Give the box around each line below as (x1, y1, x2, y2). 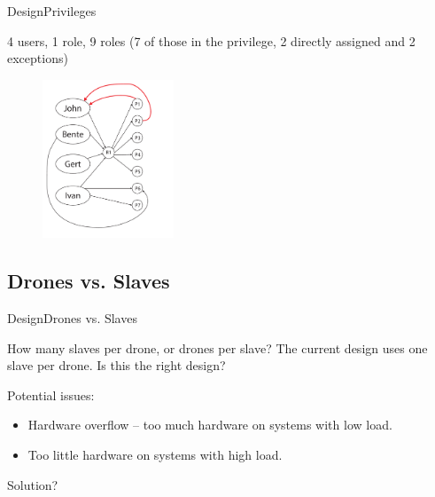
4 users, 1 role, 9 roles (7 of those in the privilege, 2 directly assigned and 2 (7, 31, 416, 50)
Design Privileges (7, 2, 97, 20)
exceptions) (7, 49, 68, 67)
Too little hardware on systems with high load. (27, 446, 283, 464)
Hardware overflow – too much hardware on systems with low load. (27, 415, 392, 434)
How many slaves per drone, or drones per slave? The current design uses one (7, 338, 428, 357)
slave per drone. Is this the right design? (7, 356, 226, 375)
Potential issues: (7, 385, 95, 404)
